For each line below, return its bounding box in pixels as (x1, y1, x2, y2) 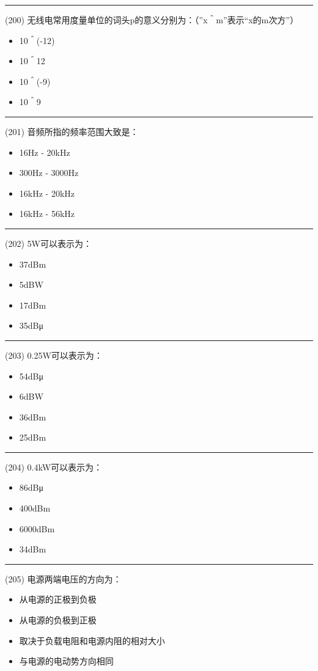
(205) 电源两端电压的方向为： (5, 572, 122, 585)
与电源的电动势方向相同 (19, 654, 114, 667)
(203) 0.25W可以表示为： (5, 348, 103, 361)
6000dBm (19, 522, 55, 535)
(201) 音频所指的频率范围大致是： (5, 125, 139, 137)
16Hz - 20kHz (19, 145, 70, 158)
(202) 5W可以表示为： (5, 237, 92, 249)
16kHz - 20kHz (19, 186, 75, 199)
